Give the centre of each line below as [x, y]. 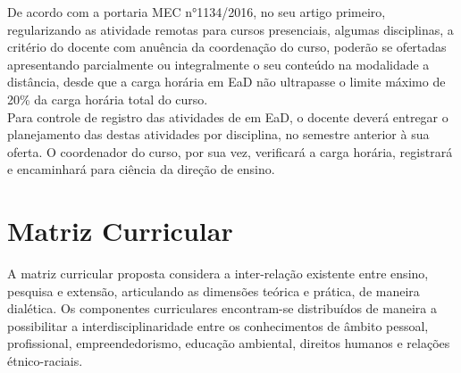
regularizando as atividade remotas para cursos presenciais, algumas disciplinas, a [230, 29]
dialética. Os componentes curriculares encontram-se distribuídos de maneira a [222, 308]
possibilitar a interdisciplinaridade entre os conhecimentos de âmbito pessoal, [218, 325]
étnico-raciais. [45, 361]
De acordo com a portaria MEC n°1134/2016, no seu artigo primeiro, [197, 12]
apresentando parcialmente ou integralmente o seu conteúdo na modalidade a [218, 64]
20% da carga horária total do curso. [108, 99]
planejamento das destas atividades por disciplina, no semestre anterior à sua [218, 134]
